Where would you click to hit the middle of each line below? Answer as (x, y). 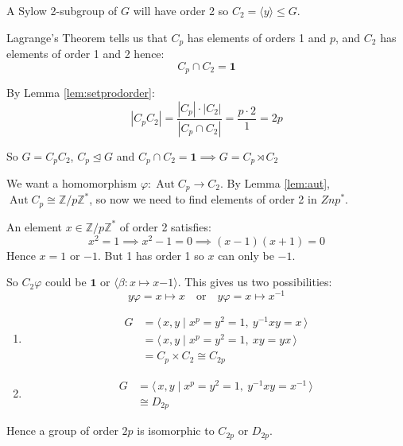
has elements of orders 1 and (257, 37)
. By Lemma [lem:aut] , (275, 183)
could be (66, 282)
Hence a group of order (62, 430)
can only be (246, 255)
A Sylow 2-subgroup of (62, 10)
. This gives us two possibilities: (255, 282)
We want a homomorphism (72, 183)
